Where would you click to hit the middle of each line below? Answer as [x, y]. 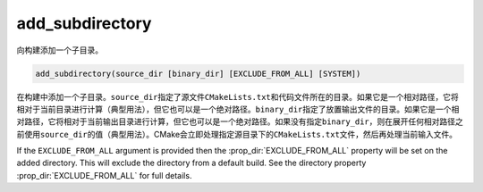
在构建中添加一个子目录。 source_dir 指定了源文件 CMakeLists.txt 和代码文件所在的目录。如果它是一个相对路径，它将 [238, 96]
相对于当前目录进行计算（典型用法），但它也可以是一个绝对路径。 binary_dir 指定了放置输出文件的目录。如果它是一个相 [238, 109]
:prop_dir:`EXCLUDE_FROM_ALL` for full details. [104, 175]
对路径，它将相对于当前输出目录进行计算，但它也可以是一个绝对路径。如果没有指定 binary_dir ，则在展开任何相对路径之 [240, 121]
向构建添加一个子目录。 [59, 50]
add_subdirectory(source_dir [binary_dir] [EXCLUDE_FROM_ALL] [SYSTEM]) [198, 73]
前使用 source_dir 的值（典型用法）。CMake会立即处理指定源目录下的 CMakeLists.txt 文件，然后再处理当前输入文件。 [237, 134]
